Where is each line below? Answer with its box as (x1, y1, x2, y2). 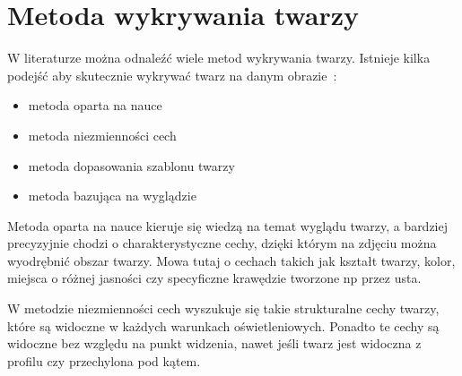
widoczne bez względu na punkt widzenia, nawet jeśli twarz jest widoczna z (7, 334, 422, 353)
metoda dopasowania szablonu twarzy (28, 156, 235, 175)
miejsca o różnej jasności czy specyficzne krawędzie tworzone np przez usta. (7, 269, 422, 287)
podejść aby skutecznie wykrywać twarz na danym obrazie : (7, 65, 337, 84)
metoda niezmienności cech (28, 125, 177, 144)
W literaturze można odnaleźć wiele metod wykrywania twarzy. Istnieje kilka (7, 48, 431, 67)
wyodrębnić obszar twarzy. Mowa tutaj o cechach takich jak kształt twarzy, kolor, (7, 251, 456, 269)
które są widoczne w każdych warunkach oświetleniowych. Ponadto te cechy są (7, 316, 440, 335)
